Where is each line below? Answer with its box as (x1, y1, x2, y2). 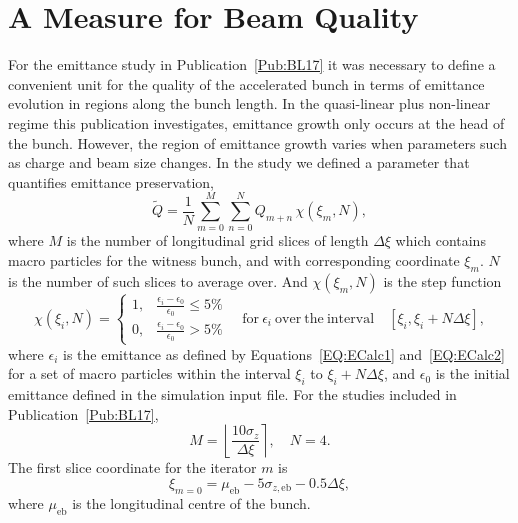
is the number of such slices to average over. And (8, 270, 308, 291)
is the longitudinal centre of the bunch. (72, 492, 311, 513)
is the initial (435, 363, 510, 384)
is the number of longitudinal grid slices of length (66, 230, 369, 251)
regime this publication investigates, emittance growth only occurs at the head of (8, 112, 505, 133)
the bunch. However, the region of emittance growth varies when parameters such (8, 132, 507, 153)
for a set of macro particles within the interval (8, 363, 291, 384)
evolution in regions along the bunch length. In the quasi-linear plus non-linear (8, 93, 491, 114)
